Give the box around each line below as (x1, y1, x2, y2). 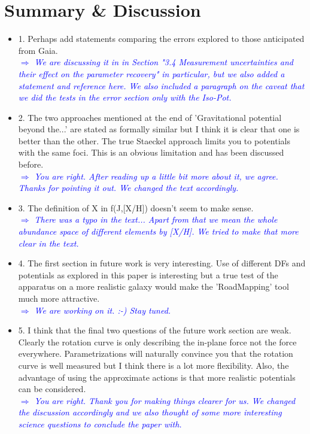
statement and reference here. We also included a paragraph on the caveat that (18, 79, 305, 92)
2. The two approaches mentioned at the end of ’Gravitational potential (18, 111, 282, 123)
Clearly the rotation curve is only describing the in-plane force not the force (18, 335, 297, 348)
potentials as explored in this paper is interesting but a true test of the (18, 268, 278, 281)
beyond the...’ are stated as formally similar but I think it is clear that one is (18, 123, 300, 135)
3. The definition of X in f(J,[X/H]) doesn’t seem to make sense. (18, 201, 254, 214)
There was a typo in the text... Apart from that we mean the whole (34, 213, 278, 226)
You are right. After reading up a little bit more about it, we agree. (34, 169, 278, 182)
